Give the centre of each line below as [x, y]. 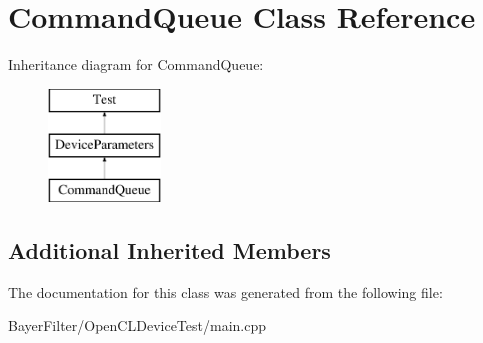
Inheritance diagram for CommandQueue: [136, 64]
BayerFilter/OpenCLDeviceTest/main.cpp [137, 325]
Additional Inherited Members [169, 250]
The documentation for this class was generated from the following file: [225, 291]
